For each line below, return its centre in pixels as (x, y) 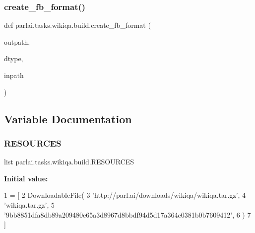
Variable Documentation (68, 118)
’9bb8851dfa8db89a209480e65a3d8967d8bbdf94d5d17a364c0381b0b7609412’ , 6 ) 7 (127, 214)
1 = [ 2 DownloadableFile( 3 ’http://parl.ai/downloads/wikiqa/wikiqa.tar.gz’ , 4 (125, 195)
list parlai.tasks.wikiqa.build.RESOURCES (69, 162)
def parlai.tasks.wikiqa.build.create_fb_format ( (77, 25)
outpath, (17, 41)
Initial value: (26, 178)
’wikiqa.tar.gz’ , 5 (29, 204)
